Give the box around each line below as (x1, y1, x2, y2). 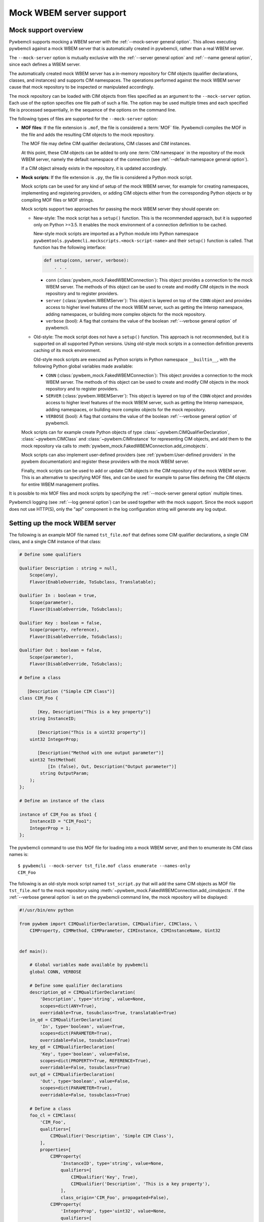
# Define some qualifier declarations (29, 982, 123, 988)
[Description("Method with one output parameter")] (37, 750, 164, 756)
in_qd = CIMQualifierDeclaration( (29, 1017, 112, 1023)
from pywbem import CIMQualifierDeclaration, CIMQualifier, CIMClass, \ (19, 921, 198, 927)
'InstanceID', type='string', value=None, (60, 1160, 164, 1166)
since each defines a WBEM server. (9, 62, 81, 67)
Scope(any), (29, 572, 59, 578)
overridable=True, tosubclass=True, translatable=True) (40, 1010, 177, 1016)
